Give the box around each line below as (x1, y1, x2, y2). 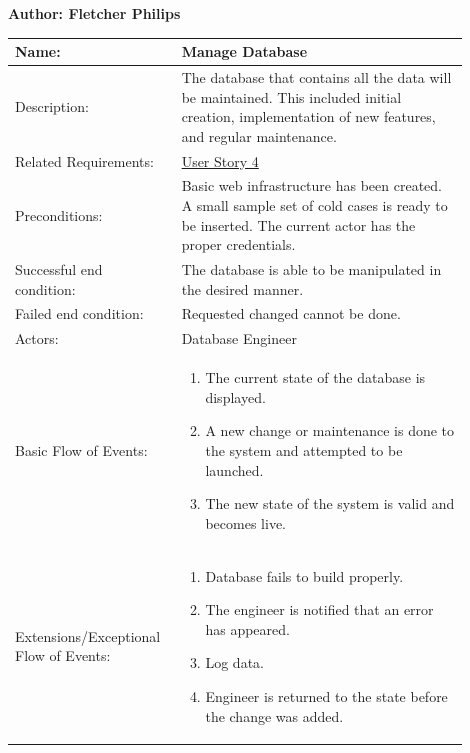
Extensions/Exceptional (15, 625, 161, 646)
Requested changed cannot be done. (181, 303, 401, 324)
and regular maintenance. (181, 125, 337, 146)
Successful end (15, 259, 103, 280)
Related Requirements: (15, 150, 154, 171)
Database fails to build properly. (205, 565, 404, 586)
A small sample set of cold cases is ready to (181, 195, 448, 215)
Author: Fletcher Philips (8, 3, 181, 23)
